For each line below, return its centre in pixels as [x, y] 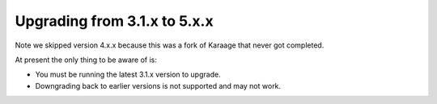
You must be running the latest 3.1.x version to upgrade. [128, 75]
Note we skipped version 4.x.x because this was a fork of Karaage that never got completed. [170, 45]
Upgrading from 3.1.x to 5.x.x [114, 21]
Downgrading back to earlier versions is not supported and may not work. [158, 85]
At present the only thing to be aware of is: [86, 60]
